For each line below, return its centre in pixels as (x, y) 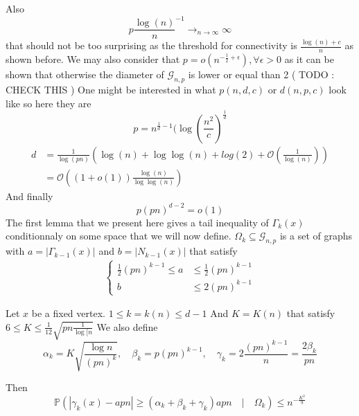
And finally (29, 196)
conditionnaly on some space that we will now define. (119, 236)
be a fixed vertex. (68, 313)
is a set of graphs (316, 236)
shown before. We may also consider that (93, 59)
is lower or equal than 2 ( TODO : (261, 74)
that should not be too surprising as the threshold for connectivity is (151, 45)
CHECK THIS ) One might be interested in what (111, 90)
